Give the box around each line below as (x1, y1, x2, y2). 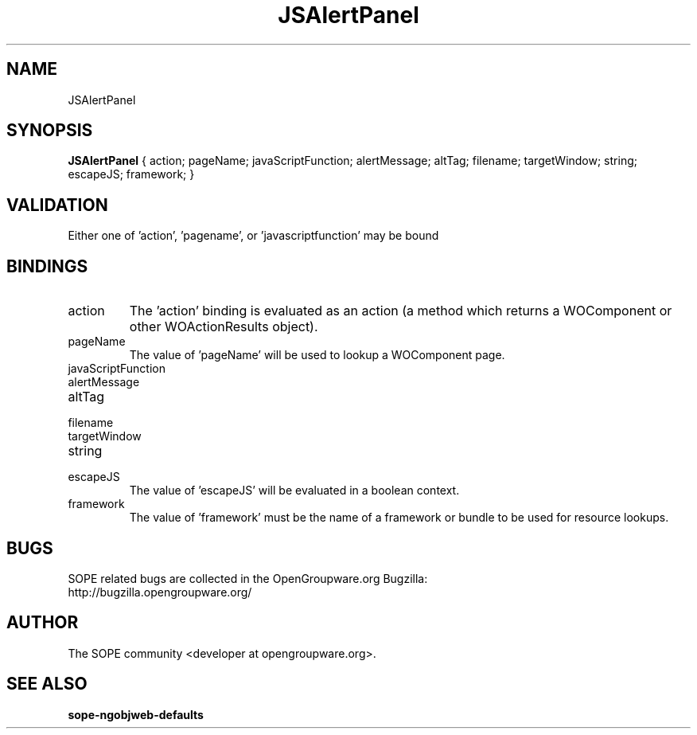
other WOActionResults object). (129, 319, 318, 335)
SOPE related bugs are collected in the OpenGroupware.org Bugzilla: (68, 571, 428, 585)
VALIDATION (6, 194, 108, 215)
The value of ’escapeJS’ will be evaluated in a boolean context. (129, 483, 460, 498)
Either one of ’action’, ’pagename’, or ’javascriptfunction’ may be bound (68, 229, 439, 243)
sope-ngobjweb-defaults (68, 707, 204, 721)
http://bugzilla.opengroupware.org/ (68, 584, 252, 599)
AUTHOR (6, 612, 79, 633)
